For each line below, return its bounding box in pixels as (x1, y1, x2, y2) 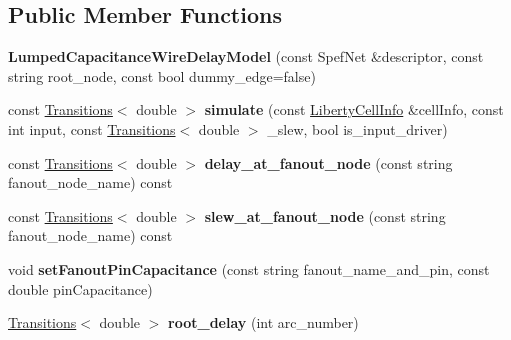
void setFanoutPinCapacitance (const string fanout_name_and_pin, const (8, 258, 490, 279)
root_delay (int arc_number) (168, 312, 359, 333)
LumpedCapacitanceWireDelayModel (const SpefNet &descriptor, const (8, 46, 484, 67)
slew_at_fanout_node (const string (204, 205, 446, 226)
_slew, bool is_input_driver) (267, 118, 448, 139)
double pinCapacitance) (8, 278, 153, 299)
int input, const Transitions (8, 118, 176, 139)
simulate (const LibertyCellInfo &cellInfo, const (204, 99, 504, 120)
